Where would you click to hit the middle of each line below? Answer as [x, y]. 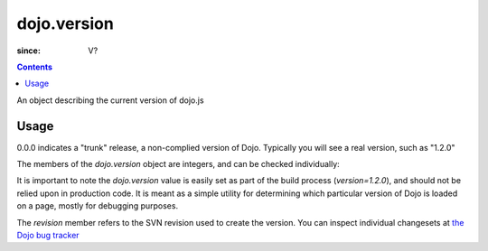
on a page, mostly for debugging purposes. [98, 206]
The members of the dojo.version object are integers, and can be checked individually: [178, 164]
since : [28, 51]
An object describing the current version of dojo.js [110, 100]
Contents [35, 67]
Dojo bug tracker [48, 235]
